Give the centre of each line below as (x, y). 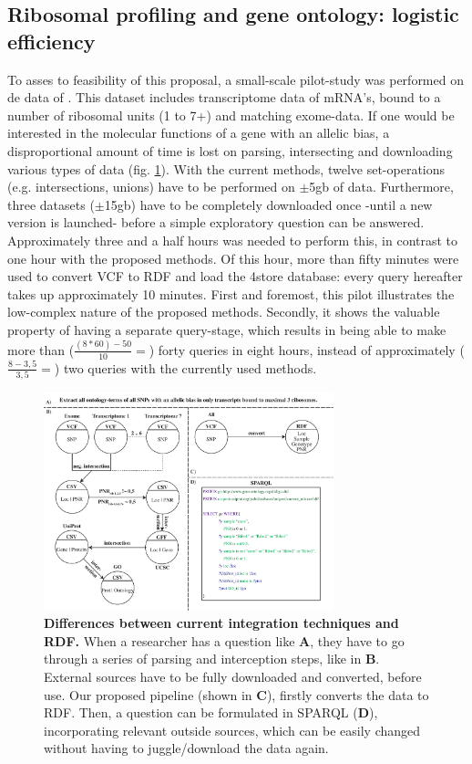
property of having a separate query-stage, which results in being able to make (227, 329)
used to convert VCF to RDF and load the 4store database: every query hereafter (235, 276)
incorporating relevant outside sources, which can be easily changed (232, 730)
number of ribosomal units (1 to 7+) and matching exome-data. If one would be (231, 115)
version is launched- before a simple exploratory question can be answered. (216, 222)
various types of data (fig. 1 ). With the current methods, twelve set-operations (226, 168)
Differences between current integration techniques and (221, 623)
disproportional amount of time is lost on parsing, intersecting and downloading (230, 150)
